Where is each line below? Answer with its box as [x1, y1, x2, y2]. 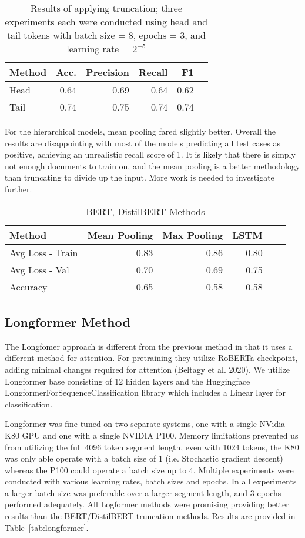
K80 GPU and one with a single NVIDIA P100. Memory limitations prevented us [5, 429, 299, 441]
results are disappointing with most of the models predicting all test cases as [5, 136, 280, 149]
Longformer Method [5, 312, 130, 330]
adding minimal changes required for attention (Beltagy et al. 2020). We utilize [5, 363, 290, 375]
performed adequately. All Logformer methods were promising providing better [5, 498, 289, 510]
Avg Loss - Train [9, 245, 78, 259]
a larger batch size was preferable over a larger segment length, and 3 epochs [5, 486, 281, 499]
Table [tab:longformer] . [5, 521, 89, 533]
